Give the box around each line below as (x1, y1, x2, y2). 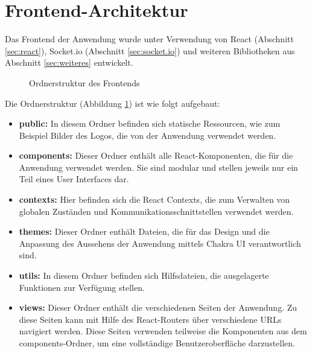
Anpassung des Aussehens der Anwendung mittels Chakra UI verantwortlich (19, 237, 301, 249)
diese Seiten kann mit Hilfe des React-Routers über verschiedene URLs (19, 313, 282, 325)
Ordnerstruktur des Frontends (29, 76, 140, 89)
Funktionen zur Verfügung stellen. (19, 281, 145, 293)
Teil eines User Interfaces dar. (19, 173, 129, 185)
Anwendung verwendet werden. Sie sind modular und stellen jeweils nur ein (19, 161, 298, 173)
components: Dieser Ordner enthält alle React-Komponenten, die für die (19, 149, 293, 162)
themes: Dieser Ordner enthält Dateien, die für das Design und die (19, 225, 270, 238)
